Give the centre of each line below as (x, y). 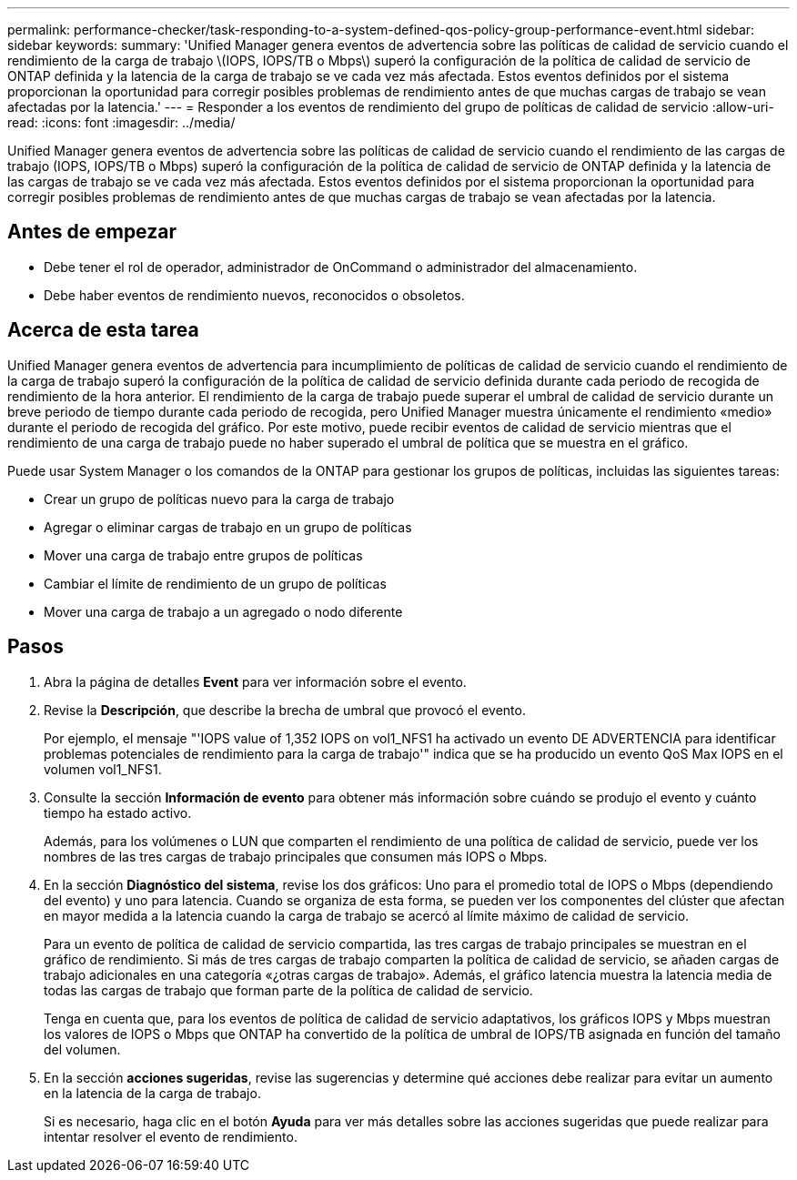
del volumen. (82, 1049)
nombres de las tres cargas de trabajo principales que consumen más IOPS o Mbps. (296, 856)
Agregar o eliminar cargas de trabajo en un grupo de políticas (228, 527)
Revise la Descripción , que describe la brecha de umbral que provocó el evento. (285, 710)
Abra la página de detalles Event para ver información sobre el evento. (255, 681)
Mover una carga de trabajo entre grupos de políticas (203, 555)
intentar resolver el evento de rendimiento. (171, 1136)
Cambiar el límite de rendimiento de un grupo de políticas (215, 583)
